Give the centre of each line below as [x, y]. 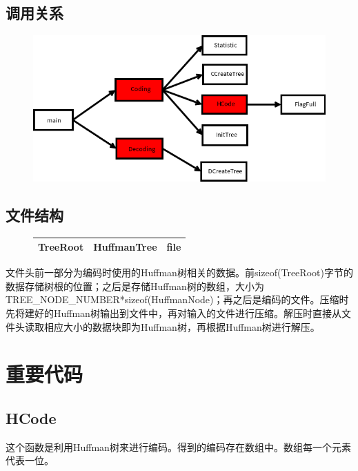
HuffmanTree [125, 247]
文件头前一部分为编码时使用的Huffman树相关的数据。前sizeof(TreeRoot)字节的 [179, 272]
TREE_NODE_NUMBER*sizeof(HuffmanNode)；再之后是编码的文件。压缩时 [177, 299]
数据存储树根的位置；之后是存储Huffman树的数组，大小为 [135, 286]
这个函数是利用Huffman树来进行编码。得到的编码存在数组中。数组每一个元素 [178, 446]
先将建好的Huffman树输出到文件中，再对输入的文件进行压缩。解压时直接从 [173, 313]
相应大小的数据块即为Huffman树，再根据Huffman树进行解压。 [182, 326]
